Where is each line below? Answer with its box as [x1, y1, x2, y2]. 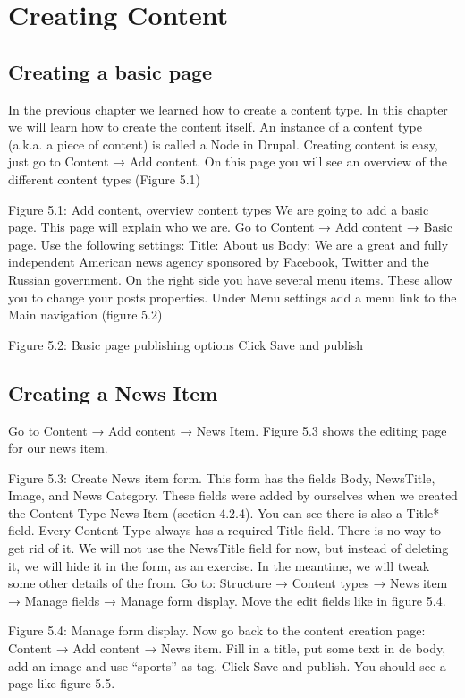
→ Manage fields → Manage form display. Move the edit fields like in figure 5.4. [8, 591, 446, 609]
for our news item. [8, 438, 108, 457]
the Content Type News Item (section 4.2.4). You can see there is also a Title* [8, 503, 440, 522]
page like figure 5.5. [8, 674, 115, 693]
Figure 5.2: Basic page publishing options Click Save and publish [8, 335, 364, 353]
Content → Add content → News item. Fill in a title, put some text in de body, [8, 639, 446, 658]
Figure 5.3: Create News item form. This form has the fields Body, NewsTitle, [8, 468, 435, 487]
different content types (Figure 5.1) [8, 169, 201, 188]
